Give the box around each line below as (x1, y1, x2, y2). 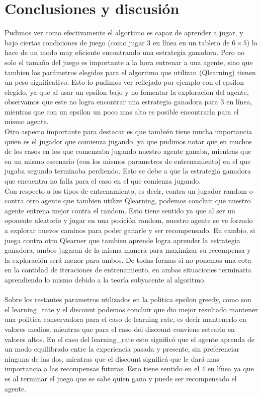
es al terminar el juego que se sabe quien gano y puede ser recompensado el (5, 373, 237, 383)
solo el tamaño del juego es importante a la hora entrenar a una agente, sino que (5, 56, 253, 67)
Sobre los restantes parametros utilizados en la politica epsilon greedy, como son (5, 294, 251, 305)
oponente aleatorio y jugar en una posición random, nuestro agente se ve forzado (5, 215, 253, 225)
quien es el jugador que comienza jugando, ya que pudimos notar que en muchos (5, 136, 252, 146)
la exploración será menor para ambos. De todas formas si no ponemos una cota (5, 254, 251, 265)
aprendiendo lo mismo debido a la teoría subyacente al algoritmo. (5, 274, 206, 285)
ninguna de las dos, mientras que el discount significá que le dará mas (5, 353, 219, 364)
